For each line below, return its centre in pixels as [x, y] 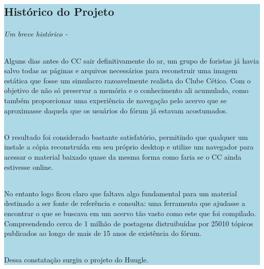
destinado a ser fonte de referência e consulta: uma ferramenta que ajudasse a [125, 203]
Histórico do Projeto [59, 11]
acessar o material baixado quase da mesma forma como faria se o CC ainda [123, 156]
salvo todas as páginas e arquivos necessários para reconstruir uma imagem [121, 70]
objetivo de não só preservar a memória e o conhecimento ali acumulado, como [126, 90]
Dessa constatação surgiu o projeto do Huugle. [76, 260]
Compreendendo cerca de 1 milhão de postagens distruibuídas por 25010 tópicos [129, 223]
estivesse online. [29, 167]
